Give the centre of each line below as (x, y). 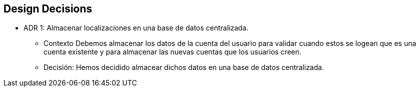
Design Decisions (48, 9)
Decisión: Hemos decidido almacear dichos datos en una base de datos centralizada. (184, 67)
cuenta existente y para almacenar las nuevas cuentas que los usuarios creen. (172, 52)
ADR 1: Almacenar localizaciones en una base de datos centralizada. (136, 28)
